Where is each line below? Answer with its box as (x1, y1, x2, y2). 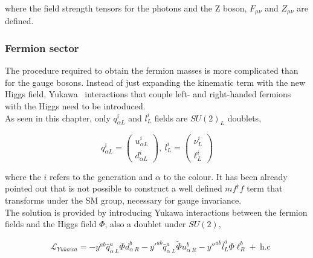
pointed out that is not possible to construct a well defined (5, 182, 222, 195)
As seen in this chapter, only (5, 111, 111, 124)
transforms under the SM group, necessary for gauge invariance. (5, 193, 242, 206)
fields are (154, 111, 188, 124)
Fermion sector (5, 40, 79, 55)
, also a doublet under (105, 218, 186, 230)
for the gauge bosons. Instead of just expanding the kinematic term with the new (5, 76, 305, 88)
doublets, (227, 111, 262, 124)
